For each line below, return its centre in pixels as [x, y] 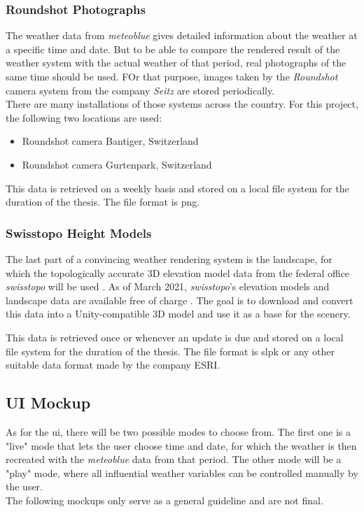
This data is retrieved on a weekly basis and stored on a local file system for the [177, 188]
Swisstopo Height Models [79, 233]
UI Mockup [48, 403]
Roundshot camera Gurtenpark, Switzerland [117, 164]
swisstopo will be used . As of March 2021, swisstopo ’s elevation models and [168, 286]
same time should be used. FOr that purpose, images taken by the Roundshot [172, 76]
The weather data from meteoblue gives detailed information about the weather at [182, 35]
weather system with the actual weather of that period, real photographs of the [176, 63]
